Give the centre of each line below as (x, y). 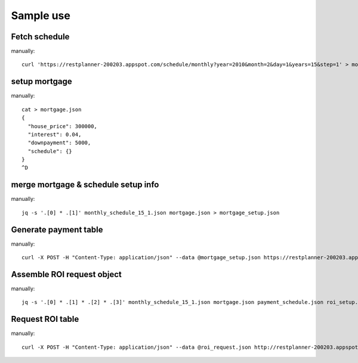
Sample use (41, 15)
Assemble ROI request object (67, 274)
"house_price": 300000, (63, 126)
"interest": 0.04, (55, 134)
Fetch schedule (40, 37)
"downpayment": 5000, (59, 143)
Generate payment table (57, 229)
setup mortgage (41, 81)
